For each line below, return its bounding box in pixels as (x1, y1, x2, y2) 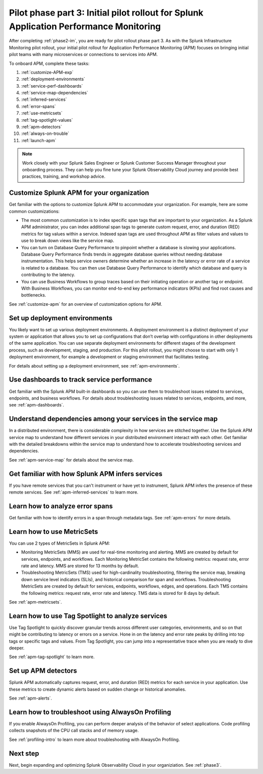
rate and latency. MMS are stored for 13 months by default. (21, 563, 139, 569)
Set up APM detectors (9, 667, 77, 675)
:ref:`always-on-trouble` (21, 130, 70, 136)
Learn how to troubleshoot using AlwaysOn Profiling (9, 708, 171, 716)
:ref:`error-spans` (21, 103, 56, 109)
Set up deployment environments (9, 314, 113, 322)
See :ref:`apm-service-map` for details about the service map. (9, 457, 134, 462)
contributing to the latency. (21, 272, 75, 277)
